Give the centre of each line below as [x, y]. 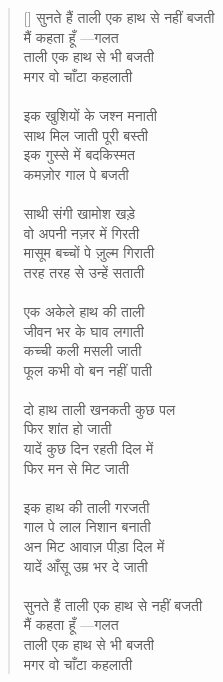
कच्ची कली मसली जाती [82, 350]
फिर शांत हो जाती [67, 428]
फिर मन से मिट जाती [76, 467]
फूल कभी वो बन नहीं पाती [87, 369]
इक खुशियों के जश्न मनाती [90, 114]
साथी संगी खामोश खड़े [79, 212]
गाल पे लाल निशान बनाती [87, 526]
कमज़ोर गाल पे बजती [76, 173]
